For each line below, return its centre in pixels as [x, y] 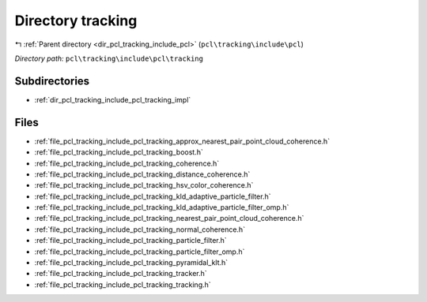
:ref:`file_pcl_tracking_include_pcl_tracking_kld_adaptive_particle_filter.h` [153, 196]
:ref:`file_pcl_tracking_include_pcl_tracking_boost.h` [119, 152]
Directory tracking [76, 21]
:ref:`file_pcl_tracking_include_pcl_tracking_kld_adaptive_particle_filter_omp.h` [162, 207]
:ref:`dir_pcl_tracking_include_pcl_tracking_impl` [113, 99]
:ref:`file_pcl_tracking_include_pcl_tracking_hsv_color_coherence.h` [144, 185]
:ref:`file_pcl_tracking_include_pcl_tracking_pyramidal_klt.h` [131, 263]
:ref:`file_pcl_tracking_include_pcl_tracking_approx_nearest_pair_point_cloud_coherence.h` [182, 141]
